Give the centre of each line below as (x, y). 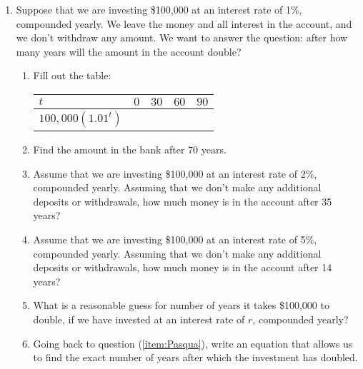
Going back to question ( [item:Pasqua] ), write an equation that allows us (193, 343)
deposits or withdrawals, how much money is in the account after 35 (183, 201)
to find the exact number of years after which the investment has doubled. (195, 357)
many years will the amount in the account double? (129, 51)
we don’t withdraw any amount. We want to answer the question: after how (182, 37)
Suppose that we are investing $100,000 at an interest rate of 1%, (159, 9)
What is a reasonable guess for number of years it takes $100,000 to (181, 305)
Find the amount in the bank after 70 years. (130, 149)
